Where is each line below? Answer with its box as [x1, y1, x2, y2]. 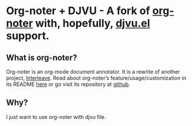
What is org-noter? [6, 52, 78, 62]
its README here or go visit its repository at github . [6, 81, 131, 88]
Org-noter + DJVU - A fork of [6, 4, 150, 18]
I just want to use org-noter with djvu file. [6, 113, 106, 120]
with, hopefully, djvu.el [35, 16, 150, 30]
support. [6, 29, 50, 42]
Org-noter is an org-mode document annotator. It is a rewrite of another [6, 68, 180, 75]
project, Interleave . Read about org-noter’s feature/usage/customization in [6, 75, 187, 81]
